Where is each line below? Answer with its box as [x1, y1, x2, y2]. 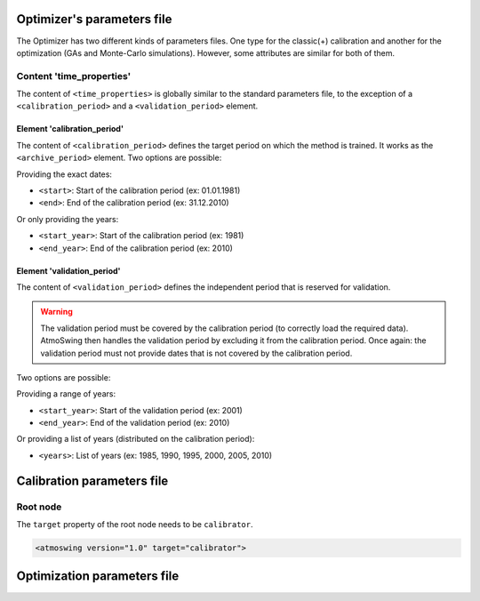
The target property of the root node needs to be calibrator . [16, 519, 253, 530]
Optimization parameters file [16, 569, 180, 584]
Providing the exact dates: [16, 169, 113, 180]
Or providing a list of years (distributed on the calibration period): [16, 434, 255, 445]
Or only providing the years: [16, 213, 119, 224]
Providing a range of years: [16, 389, 116, 399]
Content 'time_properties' [16, 69, 132, 82]
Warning [40, 307, 73, 317]
